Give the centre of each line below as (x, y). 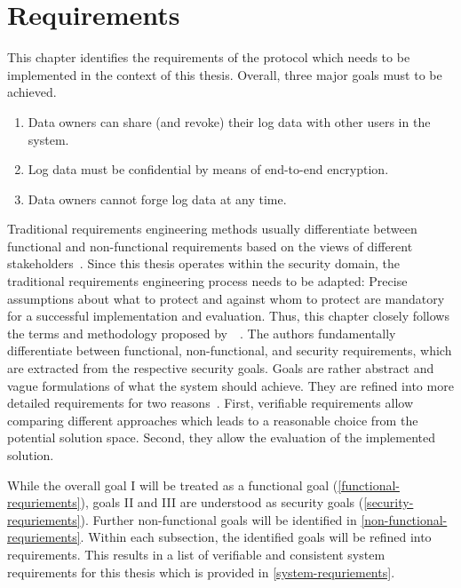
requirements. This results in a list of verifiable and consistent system (196, 554)
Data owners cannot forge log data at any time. (157, 199)
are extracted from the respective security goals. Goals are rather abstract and (221, 368)
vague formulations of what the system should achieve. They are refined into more (230, 385)
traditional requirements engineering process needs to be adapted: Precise (207, 281)
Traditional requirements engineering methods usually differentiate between (212, 229)
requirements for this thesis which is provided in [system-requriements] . (201, 572)
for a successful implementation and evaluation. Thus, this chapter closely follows (228, 316)
